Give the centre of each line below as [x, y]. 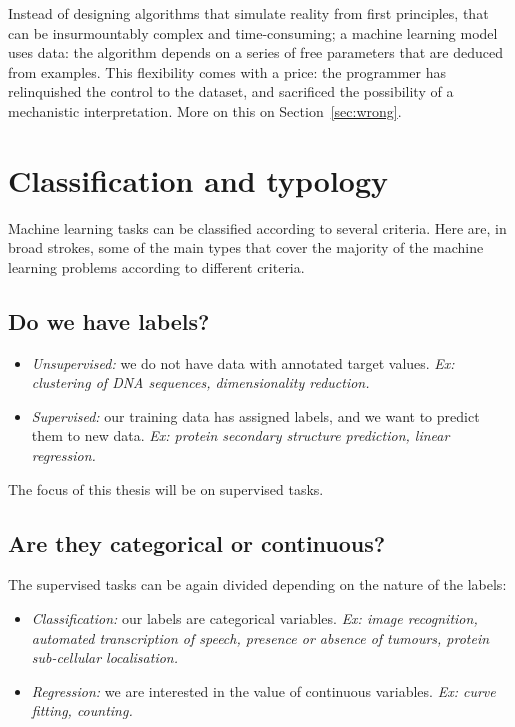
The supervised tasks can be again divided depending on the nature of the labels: [257, 584]
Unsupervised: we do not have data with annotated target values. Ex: [243, 362]
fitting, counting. [82, 710]
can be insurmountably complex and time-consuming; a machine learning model [253, 32]
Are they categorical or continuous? [197, 542]
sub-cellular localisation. [105, 657]
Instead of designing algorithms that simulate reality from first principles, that [248, 13]
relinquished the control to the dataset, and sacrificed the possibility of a [231, 91]
